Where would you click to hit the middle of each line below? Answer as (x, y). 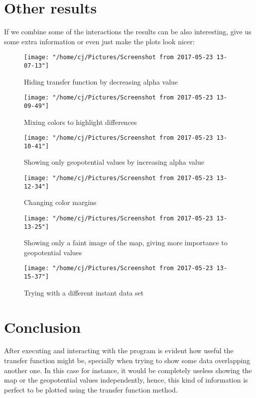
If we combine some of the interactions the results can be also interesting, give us (128, 32)
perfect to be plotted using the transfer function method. (91, 389)
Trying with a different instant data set (84, 292)
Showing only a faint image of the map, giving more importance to (126, 243)
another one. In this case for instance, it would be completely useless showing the (128, 370)
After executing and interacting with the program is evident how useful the (119, 350)
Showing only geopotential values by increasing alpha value (114, 162)
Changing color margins (60, 202)
